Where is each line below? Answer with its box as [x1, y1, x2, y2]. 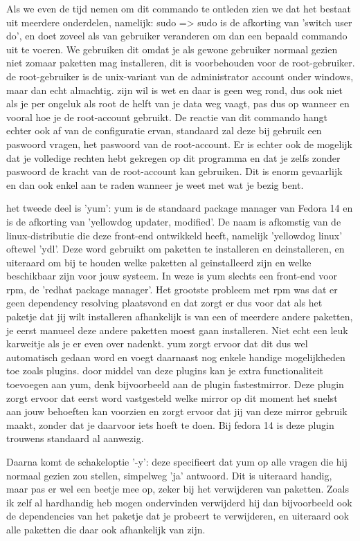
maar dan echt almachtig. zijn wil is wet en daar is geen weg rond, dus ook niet [6, 82, 343, 97]
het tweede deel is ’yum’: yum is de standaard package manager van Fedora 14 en [6, 201, 353, 215]
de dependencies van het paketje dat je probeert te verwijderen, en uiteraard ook [6, 508, 349, 523]
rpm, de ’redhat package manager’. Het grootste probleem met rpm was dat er [6, 282, 338, 296]
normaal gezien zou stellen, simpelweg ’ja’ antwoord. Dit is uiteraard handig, [6, 468, 332, 482]
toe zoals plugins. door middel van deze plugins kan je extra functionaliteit [6, 363, 324, 378]
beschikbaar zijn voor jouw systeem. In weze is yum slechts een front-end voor [6, 268, 338, 283]
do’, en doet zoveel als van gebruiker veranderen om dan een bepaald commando [6, 28, 348, 43]
